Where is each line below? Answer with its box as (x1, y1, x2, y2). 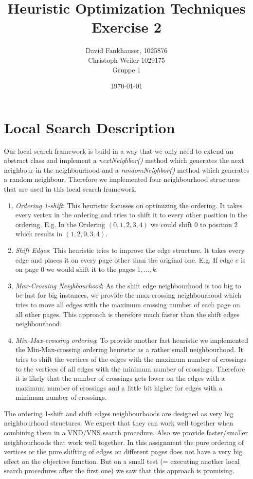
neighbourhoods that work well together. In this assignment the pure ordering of (4, 437, 244, 447)
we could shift (150, 219, 192, 229)
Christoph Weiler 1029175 (88, 54, 165, 65)
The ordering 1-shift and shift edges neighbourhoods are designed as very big (4, 408, 234, 418)
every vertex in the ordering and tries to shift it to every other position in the (15, 210, 247, 220)
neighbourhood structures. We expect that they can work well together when (4, 418, 233, 428)
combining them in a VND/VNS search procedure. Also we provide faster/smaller (4, 427, 248, 438)
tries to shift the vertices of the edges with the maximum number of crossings (15, 354, 247, 364)
